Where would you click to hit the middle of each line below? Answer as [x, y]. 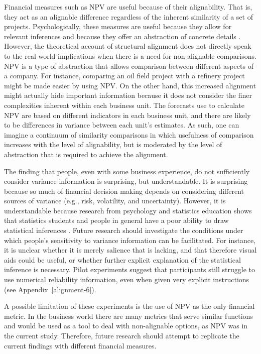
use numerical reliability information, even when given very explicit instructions [127, 279]
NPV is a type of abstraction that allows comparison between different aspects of [129, 66]
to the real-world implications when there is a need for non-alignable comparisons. [130, 55]
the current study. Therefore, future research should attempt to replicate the [122, 335]
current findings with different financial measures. [80, 345]
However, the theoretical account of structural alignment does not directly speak [128, 46]
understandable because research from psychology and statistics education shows [128, 210]
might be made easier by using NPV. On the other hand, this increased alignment [130, 85]
